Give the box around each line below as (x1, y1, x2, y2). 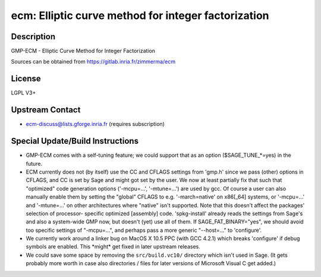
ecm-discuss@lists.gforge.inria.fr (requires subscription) (26, 121, 165, 128)
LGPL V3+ (11, 89, 36, 96)
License (11, 74, 41, 84)
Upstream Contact (11, 105, 81, 115)
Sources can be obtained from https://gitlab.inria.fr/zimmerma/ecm (11, 58, 175, 65)
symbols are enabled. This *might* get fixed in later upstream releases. (26, 243, 200, 250)
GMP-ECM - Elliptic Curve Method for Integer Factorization (11, 48, 156, 55)
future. (26, 160, 43, 167)
